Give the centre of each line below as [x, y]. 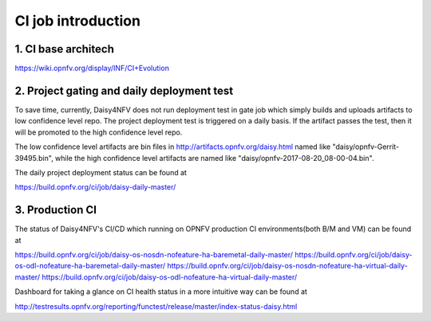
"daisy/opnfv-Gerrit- [366, 147]
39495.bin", [34, 158]
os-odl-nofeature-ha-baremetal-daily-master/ [90, 266]
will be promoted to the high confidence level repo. [99, 132]
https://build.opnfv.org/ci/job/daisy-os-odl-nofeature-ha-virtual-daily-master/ [169, 277]
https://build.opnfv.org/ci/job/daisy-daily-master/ [95, 187]
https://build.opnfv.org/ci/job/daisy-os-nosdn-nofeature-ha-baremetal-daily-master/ [154, 254]
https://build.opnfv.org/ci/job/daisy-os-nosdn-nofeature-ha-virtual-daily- [288, 266]
